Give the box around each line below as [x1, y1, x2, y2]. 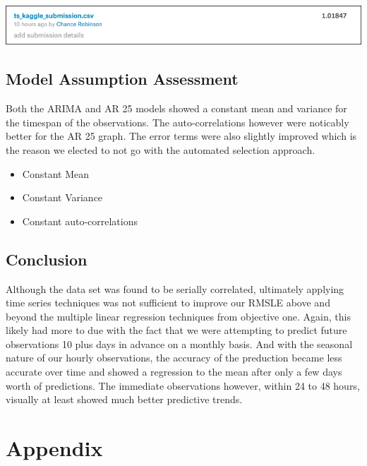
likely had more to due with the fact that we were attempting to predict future [6, 323, 347, 337]
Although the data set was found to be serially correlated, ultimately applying [6, 281, 344, 296]
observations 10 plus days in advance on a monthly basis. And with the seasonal [6, 336, 353, 351]
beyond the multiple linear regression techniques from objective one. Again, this [6, 309, 351, 323]
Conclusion [6, 248, 88, 270]
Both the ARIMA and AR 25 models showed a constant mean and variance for [6, 101, 347, 116]
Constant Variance [22, 190, 103, 205]
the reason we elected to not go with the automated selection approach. [6, 142, 315, 157]
